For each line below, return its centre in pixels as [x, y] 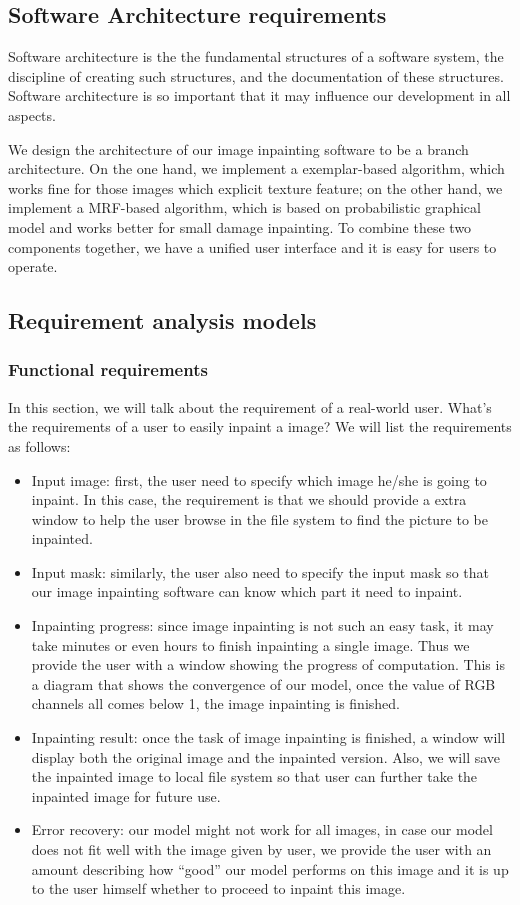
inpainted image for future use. [126, 795]
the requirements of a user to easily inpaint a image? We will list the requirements [260, 426]
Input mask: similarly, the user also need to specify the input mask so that [260, 571]
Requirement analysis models [162, 320]
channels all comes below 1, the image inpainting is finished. [215, 703]
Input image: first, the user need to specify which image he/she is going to [259, 479]
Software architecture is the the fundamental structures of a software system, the [256, 56]
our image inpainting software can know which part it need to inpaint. [247, 591]
